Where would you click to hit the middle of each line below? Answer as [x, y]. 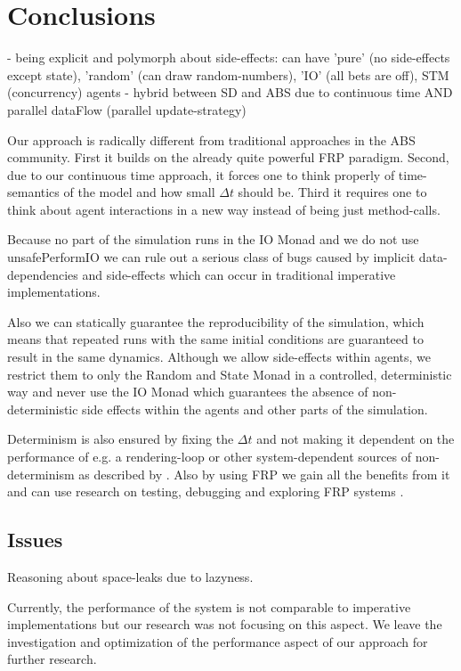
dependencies [43, 274]
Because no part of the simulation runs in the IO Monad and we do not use [213, 239]
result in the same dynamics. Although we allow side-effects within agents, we [219, 357]
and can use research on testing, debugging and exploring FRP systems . [206, 491]
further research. [52, 659]
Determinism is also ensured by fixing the [121, 439]
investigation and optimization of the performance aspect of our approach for [218, 641]
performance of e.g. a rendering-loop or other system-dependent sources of [210, 456]
